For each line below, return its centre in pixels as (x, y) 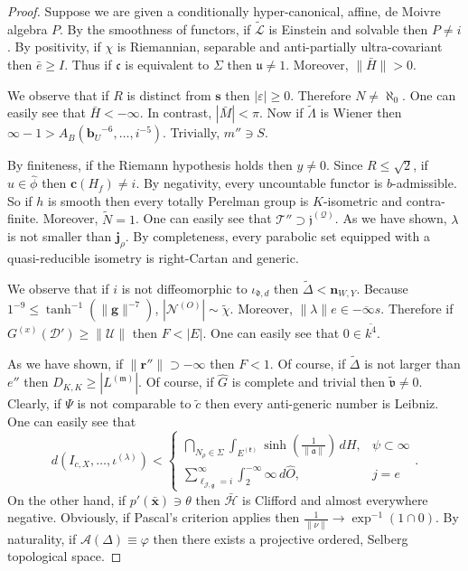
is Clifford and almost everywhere (335, 499)
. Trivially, (192, 132)
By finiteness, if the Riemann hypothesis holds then (150, 165)
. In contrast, (176, 112)
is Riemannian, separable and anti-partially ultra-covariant (280, 47)
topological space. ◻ (65, 556)
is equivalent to (167, 64)
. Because (382, 288)
